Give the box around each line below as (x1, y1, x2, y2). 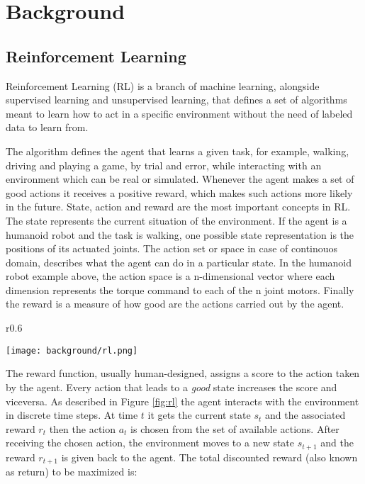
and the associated (265, 407, 346, 422)
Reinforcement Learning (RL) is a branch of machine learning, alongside (6, 78, 320, 93)
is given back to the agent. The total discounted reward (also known (61, 449, 358, 464)
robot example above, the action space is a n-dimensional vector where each (6, 269, 335, 283)
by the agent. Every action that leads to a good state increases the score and (6, 379, 337, 394)
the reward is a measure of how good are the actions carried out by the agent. (6, 296, 344, 311)
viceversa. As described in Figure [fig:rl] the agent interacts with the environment (6, 393, 359, 408)
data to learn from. (6, 120, 89, 135)
